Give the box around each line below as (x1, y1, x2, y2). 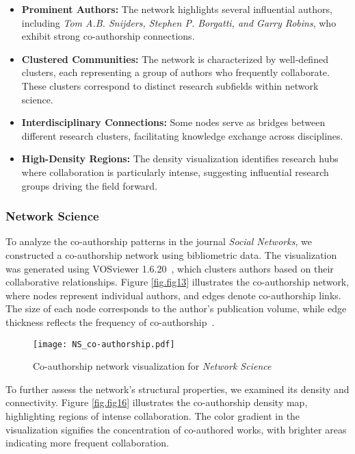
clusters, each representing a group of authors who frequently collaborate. (21, 65, 330, 79)
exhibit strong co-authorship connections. (21, 29, 195, 43)
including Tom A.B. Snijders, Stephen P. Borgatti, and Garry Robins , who (21, 15, 337, 29)
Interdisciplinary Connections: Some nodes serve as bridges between (21, 115, 326, 129)
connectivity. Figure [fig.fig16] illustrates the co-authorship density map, (5, 395, 308, 409)
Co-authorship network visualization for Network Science (33, 359, 272, 373)
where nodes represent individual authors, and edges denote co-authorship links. (5, 288, 341, 302)
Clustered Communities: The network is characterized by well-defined (21, 51, 328, 66)
